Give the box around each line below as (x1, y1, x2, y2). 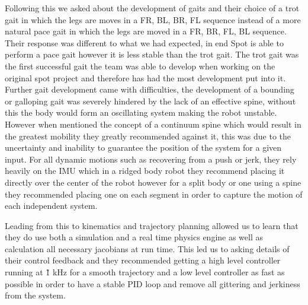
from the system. (5, 289, 66, 301)
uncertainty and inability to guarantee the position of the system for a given (5, 141, 282, 154)
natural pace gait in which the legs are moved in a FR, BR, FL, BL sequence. (5, 25, 287, 37)
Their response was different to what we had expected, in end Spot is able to (5, 36, 284, 49)
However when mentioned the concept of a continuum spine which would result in (5, 117, 301, 130)
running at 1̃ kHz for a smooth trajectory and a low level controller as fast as (5, 266, 285, 278)
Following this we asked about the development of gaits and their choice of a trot (5, 2, 300, 14)
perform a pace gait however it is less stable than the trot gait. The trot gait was (5, 48, 299, 61)
